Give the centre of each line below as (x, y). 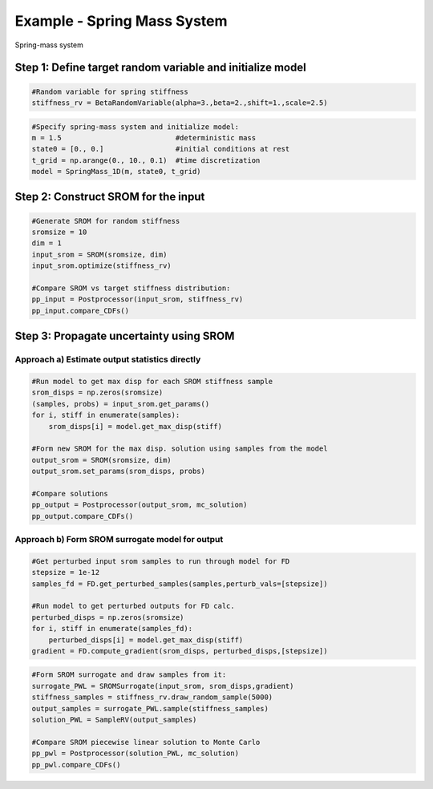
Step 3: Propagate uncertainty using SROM (125, 336)
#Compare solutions (70, 494)
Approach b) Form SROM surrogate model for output (119, 539)
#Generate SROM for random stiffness (106, 221)
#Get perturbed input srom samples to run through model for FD (161, 561)
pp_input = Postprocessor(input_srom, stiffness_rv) (138, 299)
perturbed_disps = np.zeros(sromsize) (108, 617)
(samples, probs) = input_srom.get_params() (121, 404)
